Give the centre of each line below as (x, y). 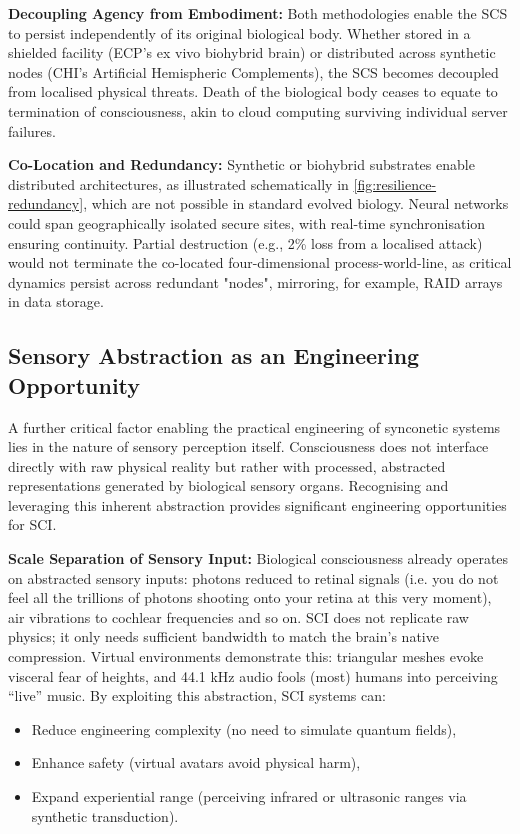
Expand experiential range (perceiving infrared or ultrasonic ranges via (249, 796)
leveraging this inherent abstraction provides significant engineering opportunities (257, 504)
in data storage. (56, 301)
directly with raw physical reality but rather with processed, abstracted (227, 465)
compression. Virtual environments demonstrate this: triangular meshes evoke (246, 656)
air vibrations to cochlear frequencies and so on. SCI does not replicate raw (238, 616)
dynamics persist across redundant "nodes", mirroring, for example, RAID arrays (255, 281)
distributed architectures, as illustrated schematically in (178, 183)
